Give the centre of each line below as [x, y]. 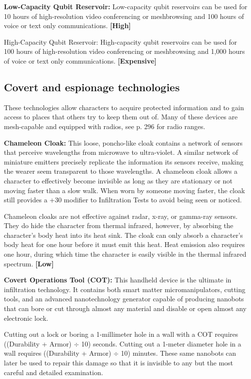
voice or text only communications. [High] [68, 25]
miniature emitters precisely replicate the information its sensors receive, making [124, 161]
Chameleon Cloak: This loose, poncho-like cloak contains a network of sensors [123, 142]
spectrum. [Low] [29, 263]
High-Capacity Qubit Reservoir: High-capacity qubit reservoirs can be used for [121, 41]
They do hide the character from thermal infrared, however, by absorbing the [119, 225]
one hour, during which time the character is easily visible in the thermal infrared [125, 254]
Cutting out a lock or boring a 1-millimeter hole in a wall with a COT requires [121, 334]
